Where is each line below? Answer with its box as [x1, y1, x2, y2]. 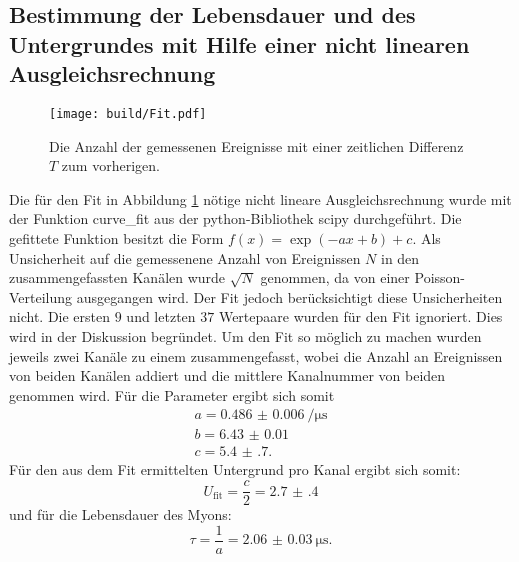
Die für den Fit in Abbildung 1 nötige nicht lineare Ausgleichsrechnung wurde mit [9, 188, 512, 209]
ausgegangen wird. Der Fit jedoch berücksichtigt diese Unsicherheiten [76, 286, 503, 307]
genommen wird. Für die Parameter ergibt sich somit [9, 384, 335, 405]
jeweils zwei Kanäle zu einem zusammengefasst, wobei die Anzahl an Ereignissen [9, 345, 503, 366]
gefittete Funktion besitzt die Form [9, 228, 224, 249]
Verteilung [9, 286, 73, 307]
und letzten [126, 306, 196, 327]
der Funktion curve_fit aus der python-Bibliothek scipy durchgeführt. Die [9, 208, 462, 229]
